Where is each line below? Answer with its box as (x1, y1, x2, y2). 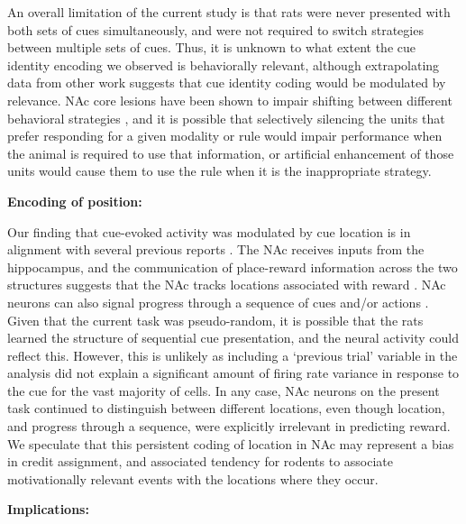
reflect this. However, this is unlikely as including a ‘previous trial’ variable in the (7, 345, 458, 364)
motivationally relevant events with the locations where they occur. (7, 469, 379, 488)
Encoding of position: (7, 191, 142, 210)
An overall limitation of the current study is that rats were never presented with (7, 3, 451, 21)
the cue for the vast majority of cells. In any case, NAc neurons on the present (7, 381, 440, 400)
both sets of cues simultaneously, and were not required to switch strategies (7, 20, 424, 39)
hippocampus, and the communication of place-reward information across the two (7, 257, 458, 276)
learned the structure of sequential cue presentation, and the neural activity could (7, 328, 459, 347)
